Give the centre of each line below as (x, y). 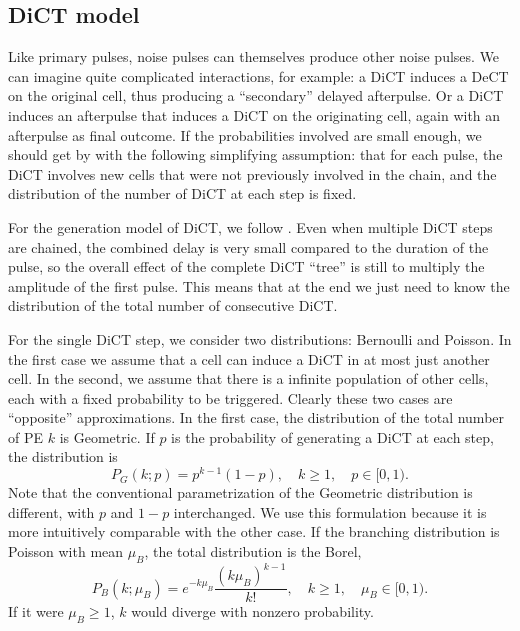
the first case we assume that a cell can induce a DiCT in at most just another (249, 358)
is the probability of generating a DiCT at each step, (332, 436)
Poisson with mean (66, 550)
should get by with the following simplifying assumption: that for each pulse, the (255, 154)
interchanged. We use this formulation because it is (330, 511)
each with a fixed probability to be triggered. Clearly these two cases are (230, 397)
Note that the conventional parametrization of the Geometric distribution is (240, 492)
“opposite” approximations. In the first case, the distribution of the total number (256, 417)
